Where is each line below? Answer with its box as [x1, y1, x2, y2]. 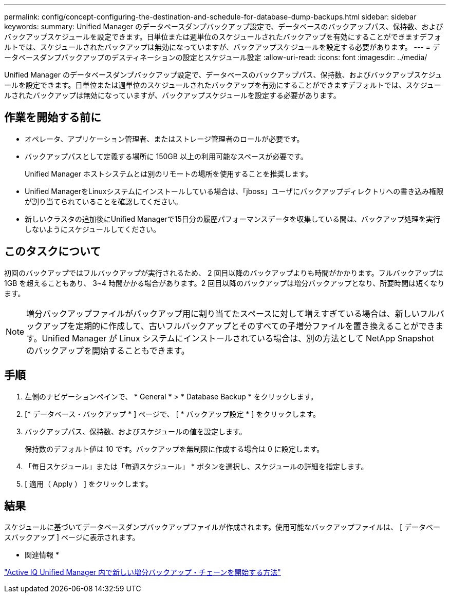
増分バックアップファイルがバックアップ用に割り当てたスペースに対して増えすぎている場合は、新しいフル [26, 308, 436, 319]
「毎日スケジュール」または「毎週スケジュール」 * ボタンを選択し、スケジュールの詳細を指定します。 [25, 461, 368, 471]
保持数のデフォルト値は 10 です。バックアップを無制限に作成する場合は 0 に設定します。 [25, 444, 324, 453]
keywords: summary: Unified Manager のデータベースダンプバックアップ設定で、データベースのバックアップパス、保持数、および [4, 22, 443, 31]
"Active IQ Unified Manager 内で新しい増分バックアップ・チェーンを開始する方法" [4, 568, 281, 577]
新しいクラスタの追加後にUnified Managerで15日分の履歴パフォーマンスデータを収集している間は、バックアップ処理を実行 [25, 214, 441, 223]
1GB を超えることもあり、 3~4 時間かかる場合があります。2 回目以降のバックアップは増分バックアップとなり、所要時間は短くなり [4, 278, 445, 287]
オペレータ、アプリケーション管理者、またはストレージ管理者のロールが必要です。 [25, 134, 304, 143]
